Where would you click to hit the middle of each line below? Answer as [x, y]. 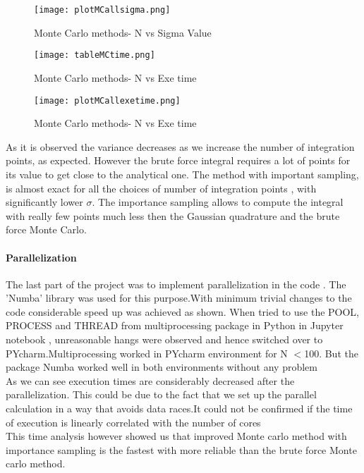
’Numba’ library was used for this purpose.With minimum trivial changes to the [179, 298]
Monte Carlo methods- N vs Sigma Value [123, 32]
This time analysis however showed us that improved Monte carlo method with [176, 436]
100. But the [331, 353]
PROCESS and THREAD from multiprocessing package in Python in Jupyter [175, 325]
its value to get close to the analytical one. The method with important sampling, [182, 174]
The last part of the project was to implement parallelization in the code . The [176, 284]
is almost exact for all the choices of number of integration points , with [161, 188]
